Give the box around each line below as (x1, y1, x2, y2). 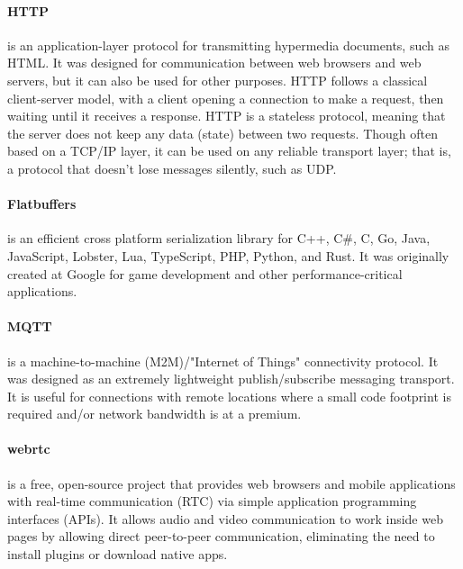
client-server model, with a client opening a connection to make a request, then (7, 88, 444, 107)
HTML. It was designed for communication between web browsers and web (7, 53, 422, 72)
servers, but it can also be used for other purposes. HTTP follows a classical (7, 70, 428, 89)
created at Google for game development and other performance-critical (7, 264, 403, 283)
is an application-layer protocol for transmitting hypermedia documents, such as (7, 35, 449, 54)
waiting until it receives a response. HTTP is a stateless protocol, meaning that (7, 106, 446, 125)
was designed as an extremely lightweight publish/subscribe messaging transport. (7, 369, 455, 388)
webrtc (7, 439, 50, 458)
